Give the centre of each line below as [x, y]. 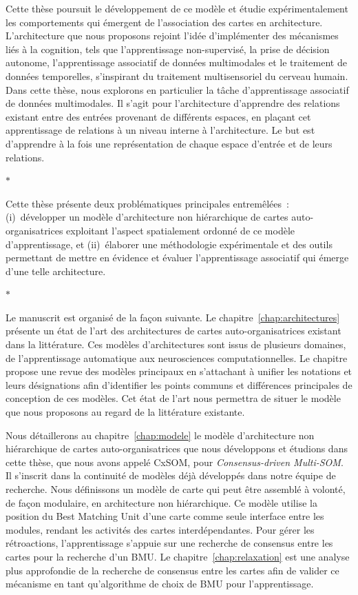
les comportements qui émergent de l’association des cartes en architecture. [164, 22]
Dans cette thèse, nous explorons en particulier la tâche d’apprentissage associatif [177, 89]
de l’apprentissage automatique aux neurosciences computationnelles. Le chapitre [177, 357]
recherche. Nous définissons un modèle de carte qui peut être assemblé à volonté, [176, 489]
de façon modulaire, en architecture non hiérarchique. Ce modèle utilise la [161, 502]
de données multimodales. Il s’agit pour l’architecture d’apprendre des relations [173, 103]
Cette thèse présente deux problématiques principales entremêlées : [147, 203]
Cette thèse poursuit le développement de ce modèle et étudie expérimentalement [177, 8]
